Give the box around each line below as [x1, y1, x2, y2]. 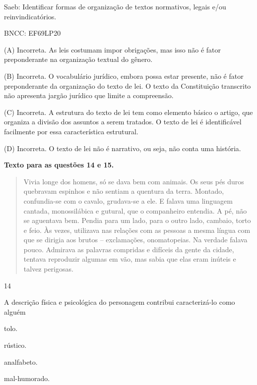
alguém [4, 306, 26, 317]
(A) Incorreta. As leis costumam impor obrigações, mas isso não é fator [4, 44, 221, 55]
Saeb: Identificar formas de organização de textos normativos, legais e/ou [4, 1, 226, 11]
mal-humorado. [4, 373, 50, 384]
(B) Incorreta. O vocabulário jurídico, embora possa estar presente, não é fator [4, 70, 244, 81]
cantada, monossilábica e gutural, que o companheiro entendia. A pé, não [23, 205, 247, 216]
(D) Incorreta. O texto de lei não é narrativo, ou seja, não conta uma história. [4, 143, 241, 153]
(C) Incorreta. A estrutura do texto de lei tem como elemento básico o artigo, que [4, 107, 253, 117]
